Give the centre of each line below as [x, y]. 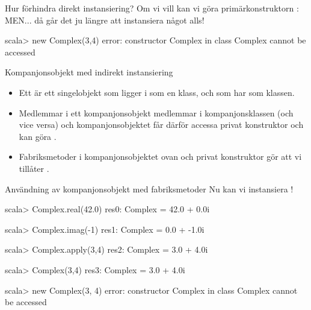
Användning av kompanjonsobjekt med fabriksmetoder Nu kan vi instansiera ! [149, 188]
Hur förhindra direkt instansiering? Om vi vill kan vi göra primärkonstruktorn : [152, 8]
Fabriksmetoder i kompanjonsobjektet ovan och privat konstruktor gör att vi [160, 157]
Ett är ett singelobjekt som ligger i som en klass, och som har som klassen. [157, 92]
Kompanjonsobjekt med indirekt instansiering [89, 72]
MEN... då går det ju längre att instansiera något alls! [105, 20]
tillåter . [34, 168]
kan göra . [38, 136]
